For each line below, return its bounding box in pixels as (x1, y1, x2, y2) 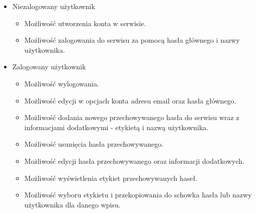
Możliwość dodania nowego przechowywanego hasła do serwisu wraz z (24, 112, 239, 123)
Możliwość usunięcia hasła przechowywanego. (24, 139, 163, 149)
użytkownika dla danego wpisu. (24, 199, 121, 209)
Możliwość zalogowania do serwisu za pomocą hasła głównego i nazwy (24, 35, 240, 45)
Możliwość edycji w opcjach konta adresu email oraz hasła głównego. (24, 95, 236, 105)
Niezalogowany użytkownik (12, 1, 95, 11)
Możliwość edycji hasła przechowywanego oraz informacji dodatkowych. (24, 155, 244, 166)
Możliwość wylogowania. (24, 78, 99, 88)
